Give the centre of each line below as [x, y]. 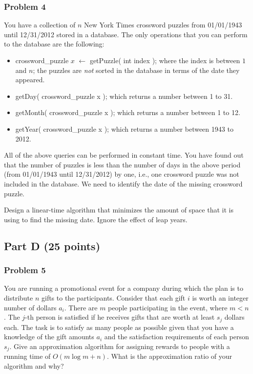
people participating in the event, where [168, 307]
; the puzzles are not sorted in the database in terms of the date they [136, 70]
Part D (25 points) [52, 245]
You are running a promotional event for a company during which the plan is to [124, 288]
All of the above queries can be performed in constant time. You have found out [124, 155]
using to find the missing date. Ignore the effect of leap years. [96, 219]
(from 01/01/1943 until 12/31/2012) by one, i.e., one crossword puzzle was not [122, 174]
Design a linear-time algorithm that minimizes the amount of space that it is [119, 210]
